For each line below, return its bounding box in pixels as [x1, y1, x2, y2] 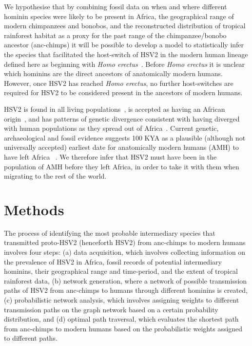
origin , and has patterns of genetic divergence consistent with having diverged [4, 113, 240, 123]
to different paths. [4, 333, 58, 343]
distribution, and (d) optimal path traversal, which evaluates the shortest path [4, 314, 239, 324]
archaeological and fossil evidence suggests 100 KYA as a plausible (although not [4, 132, 246, 142]
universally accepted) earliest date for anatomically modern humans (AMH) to [4, 142, 239, 152]
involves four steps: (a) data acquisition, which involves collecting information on [4, 247, 246, 257]
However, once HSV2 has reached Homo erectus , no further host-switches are [4, 78, 233, 88]
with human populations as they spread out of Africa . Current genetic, [4, 123, 219, 133]
